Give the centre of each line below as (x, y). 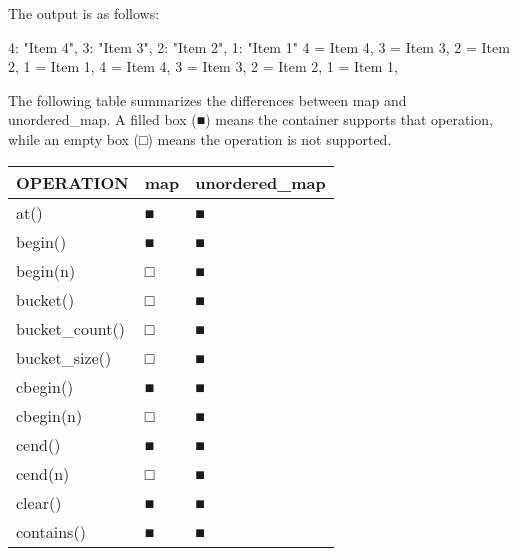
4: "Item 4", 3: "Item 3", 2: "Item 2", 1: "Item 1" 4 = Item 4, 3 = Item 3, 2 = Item (259, 46)
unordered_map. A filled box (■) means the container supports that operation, (250, 119)
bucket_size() (64, 357)
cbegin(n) (49, 415)
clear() (39, 502)
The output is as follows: (84, 13)
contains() (51, 531)
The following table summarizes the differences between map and (207, 99)
